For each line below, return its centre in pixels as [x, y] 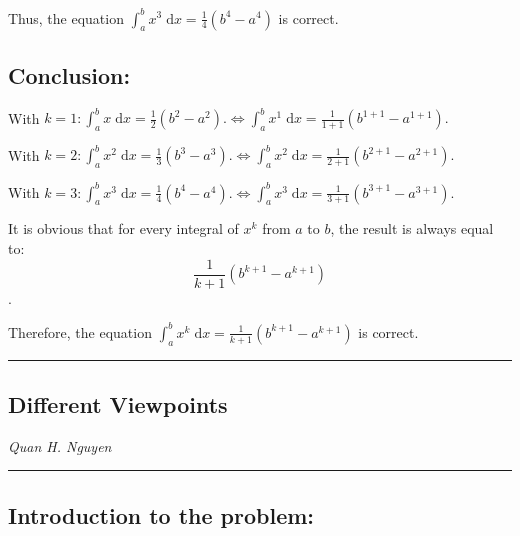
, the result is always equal [412, 228]
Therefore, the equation [80, 331]
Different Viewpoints [118, 403]
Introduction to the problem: [161, 514]
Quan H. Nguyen [60, 445]
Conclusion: [69, 74]
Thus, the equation [66, 17]
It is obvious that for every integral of [123, 228]
